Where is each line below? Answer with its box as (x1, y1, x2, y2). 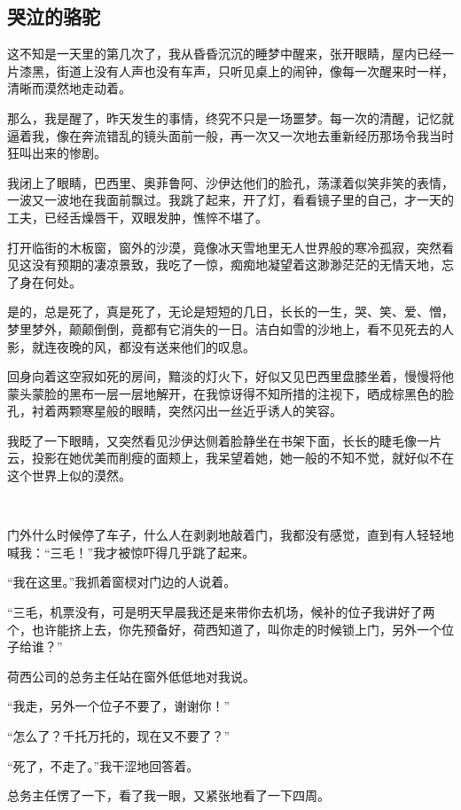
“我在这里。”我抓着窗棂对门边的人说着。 (7, 572, 237, 591)
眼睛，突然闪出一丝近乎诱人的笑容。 (130, 401, 342, 420)
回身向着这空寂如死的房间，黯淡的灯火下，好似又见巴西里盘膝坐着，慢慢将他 (7, 367, 454, 386)
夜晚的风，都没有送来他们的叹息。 (56, 337, 255, 355)
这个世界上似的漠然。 (7, 466, 131, 485)
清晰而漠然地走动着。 (7, 79, 131, 97)
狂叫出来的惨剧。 (7, 144, 106, 162)
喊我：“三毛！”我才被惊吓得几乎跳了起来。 (7, 542, 255, 561)
